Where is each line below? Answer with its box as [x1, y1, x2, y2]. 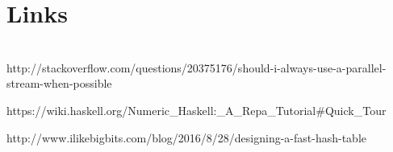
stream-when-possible [6, 75, 112, 92]
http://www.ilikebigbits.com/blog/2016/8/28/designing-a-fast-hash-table [6, 129, 367, 146]
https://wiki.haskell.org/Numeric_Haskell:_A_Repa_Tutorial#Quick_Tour [6, 101, 387, 118]
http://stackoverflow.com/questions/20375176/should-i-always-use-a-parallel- [6, 59, 387, 76]
